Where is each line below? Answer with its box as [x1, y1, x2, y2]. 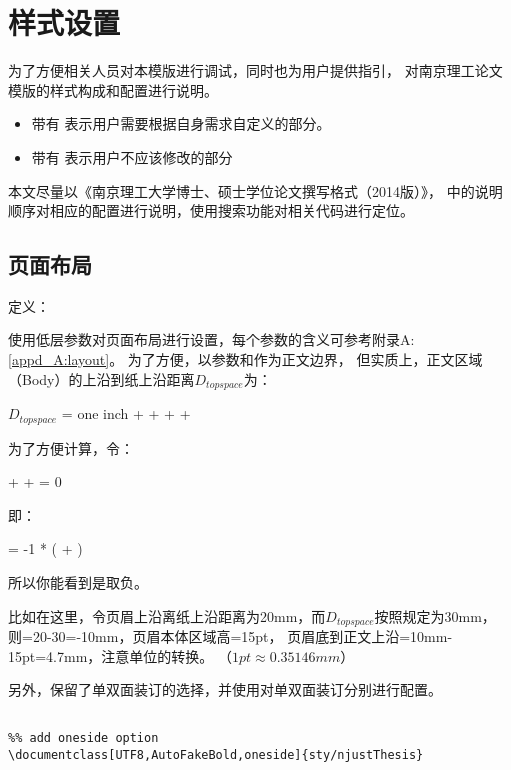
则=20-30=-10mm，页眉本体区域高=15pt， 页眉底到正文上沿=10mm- [8, 626, 453, 646]
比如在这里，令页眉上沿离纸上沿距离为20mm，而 [8, 605, 326, 626]
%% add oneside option [8, 731, 159, 746]
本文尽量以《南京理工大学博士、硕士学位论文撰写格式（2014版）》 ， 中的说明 [8, 180, 503, 201]
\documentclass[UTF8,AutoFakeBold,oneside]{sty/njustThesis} [8, 748, 424, 763]
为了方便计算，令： [8, 437, 134, 458]
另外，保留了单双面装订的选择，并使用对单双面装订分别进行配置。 [8, 679, 442, 700]
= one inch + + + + [61, 403, 191, 424]
